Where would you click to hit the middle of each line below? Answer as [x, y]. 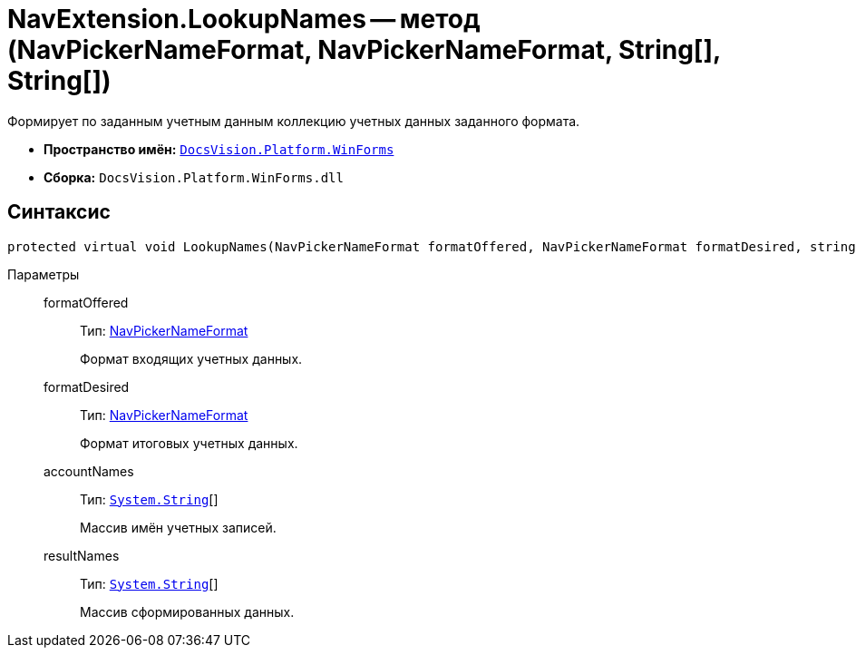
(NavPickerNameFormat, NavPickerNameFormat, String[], [364, 50]
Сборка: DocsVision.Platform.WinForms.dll [194, 177]
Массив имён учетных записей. [178, 527]
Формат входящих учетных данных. [191, 358]
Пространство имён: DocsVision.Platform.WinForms [219, 149]
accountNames [89, 471]
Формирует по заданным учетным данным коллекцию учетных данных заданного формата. [294, 121]
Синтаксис [59, 212]
